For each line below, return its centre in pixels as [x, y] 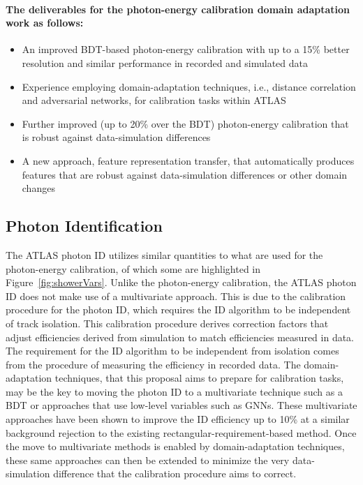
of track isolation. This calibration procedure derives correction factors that [167, 323]
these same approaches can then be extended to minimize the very [148, 460]
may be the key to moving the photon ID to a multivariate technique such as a [174, 391]
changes [38, 188]
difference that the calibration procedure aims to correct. [175, 473]
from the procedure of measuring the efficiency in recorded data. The [153, 364]
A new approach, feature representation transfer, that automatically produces [188, 160]
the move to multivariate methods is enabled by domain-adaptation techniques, [175, 446]
